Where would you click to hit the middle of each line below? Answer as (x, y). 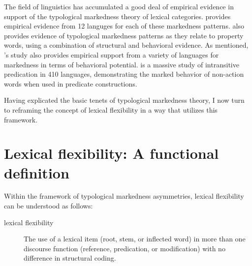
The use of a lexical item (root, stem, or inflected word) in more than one (135, 239)
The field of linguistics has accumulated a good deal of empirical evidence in (119, 6)
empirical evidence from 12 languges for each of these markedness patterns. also (124, 26)
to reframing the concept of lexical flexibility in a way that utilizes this (111, 109)
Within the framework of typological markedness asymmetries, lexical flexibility (124, 196)
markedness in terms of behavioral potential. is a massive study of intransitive (122, 64)
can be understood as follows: (48, 206)
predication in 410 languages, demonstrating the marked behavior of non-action (124, 74)
